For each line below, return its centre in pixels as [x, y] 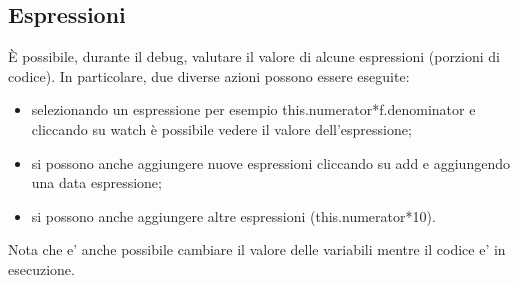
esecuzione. [41, 268]
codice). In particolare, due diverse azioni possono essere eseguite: [209, 75]
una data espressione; [96, 182]
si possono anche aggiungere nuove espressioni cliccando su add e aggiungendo [270, 162]
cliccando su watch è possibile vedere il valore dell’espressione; [221, 128]
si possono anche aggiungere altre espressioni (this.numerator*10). [233, 215]
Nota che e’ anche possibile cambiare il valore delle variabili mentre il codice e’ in [257, 249]
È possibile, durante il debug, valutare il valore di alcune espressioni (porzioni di [254, 56]
